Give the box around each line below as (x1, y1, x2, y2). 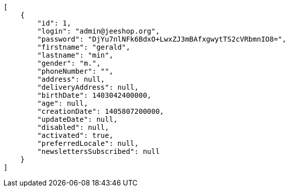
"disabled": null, (37, 123, 109, 131)
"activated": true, (37, 131, 114, 139)
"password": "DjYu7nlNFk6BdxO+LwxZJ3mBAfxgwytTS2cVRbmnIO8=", (37, 35, 286, 43)
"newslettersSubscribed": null (37, 147, 160, 155)
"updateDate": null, (37, 115, 118, 123)
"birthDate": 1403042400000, (37, 91, 152, 99)
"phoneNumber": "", (37, 67, 114, 75)
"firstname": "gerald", (37, 43, 130, 51)
